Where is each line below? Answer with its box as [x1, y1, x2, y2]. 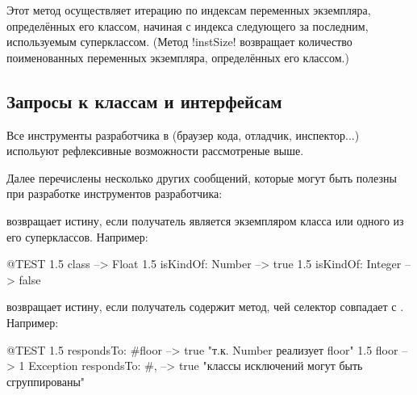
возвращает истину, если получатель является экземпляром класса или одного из [6, 212, 404, 229]
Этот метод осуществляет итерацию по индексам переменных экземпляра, [6, 2, 371, 18]
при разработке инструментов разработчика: [6, 185, 223, 202]
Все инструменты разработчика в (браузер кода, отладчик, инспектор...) [6, 126, 360, 143]
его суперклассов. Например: [6, 228, 148, 245]
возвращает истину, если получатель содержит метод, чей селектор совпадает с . [6, 298, 404, 315]
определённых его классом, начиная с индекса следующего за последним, [6, 17, 369, 34]
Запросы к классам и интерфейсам [6, 88, 282, 113]
